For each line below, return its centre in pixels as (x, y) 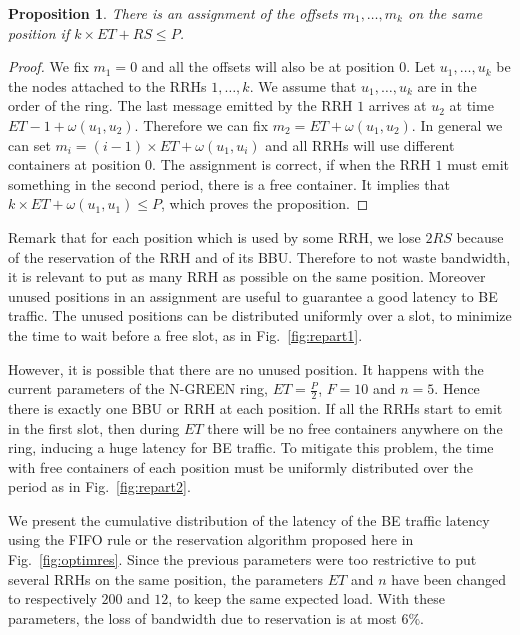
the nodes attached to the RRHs (107, 85)
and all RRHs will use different (360, 144)
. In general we (457, 124)
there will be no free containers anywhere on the (355, 427)
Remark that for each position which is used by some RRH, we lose (214, 236)
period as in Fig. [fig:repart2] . (99, 486)
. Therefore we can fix (201, 124)
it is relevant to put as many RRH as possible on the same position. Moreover (247, 276)
